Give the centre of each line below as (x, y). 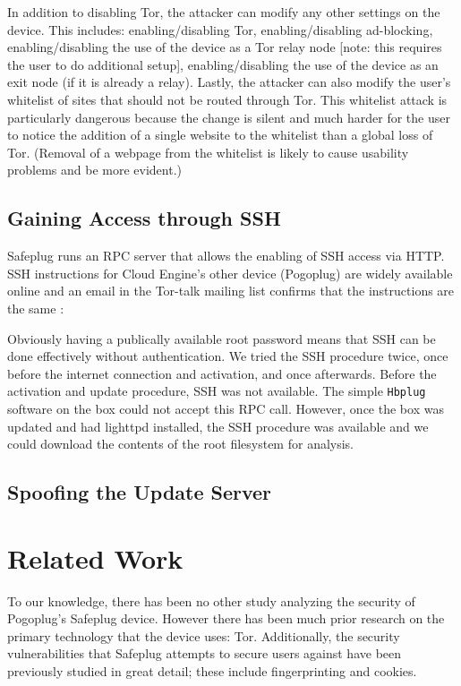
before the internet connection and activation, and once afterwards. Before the (222, 373)
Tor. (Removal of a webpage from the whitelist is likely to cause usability (208, 152)
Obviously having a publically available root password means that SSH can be (222, 338)
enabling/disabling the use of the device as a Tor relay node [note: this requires (225, 47)
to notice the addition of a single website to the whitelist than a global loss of (220, 135)
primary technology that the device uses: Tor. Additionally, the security (204, 635)
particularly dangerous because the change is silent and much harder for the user (229, 117)
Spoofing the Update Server (140, 492)
